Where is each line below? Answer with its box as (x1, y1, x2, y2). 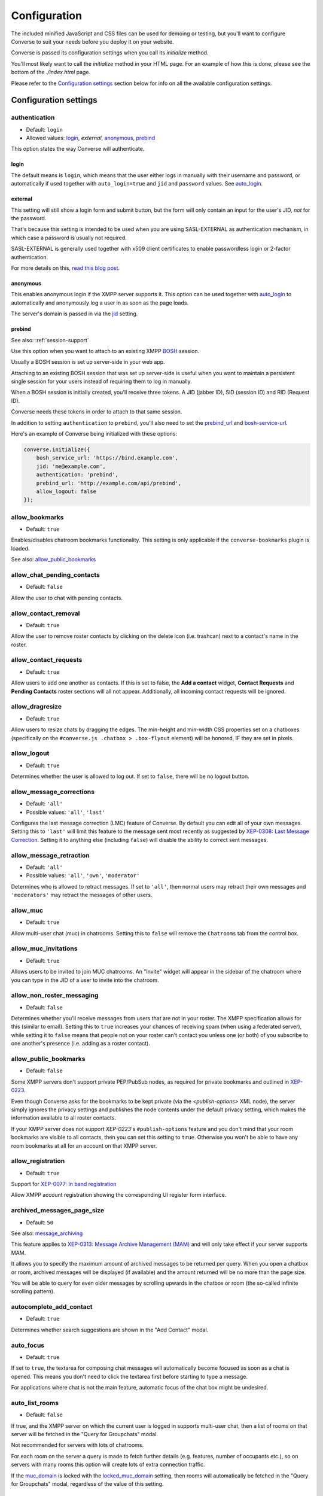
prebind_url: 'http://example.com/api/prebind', (36, 479, 182, 486)
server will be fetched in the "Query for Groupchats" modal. (11, 1431, 159, 1438)
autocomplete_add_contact (11, 1303, 93, 1311)
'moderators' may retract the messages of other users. (11, 892, 153, 899)
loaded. (11, 545, 30, 552)
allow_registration (11, 1157, 65, 1165)
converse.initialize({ (23, 446, 90, 453)
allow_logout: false (36, 488, 97, 495)
